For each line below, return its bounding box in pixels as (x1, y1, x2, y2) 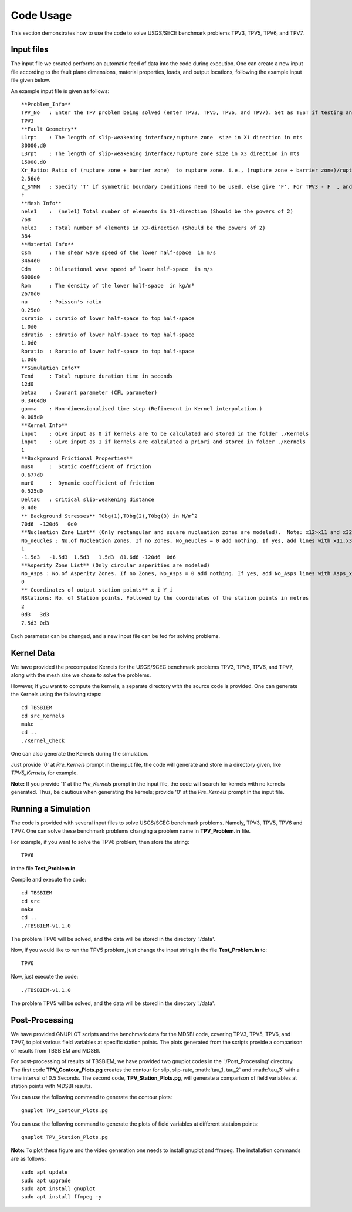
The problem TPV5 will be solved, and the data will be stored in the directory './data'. (11, 1000, 215, 1007)
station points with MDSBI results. (11, 1083, 93, 1090)
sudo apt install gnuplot (21, 1185, 96, 1192)
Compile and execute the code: (11, 876, 87, 883)
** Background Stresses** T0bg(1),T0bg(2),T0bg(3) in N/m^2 (21, 512, 198, 519)
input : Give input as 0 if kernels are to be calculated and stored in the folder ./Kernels (21, 430, 309, 437)
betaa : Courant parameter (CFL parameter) (21, 389, 158, 396)
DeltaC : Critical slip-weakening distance (21, 496, 155, 503)
